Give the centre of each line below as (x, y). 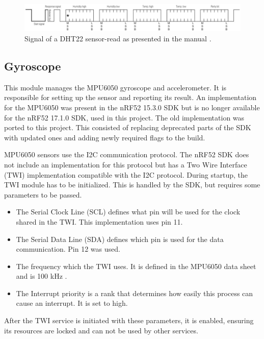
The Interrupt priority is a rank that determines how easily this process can (135, 293)
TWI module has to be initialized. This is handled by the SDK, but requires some (132, 185)
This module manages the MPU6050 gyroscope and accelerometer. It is (115, 87)
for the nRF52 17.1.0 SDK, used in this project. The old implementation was (124, 117)
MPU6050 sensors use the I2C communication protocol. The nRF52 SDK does (127, 154)
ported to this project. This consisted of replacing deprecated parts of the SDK (128, 127)
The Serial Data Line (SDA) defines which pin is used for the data (120, 239)
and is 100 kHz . (42, 276)
